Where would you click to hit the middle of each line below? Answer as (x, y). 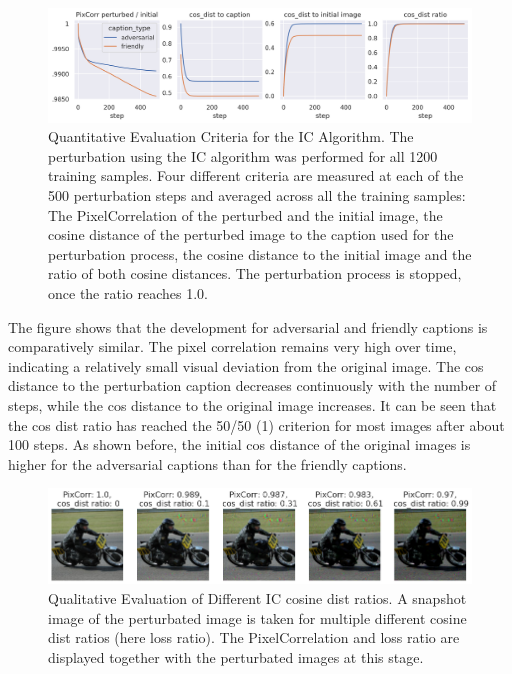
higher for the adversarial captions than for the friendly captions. (207, 463)
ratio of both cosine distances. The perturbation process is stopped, (255, 273)
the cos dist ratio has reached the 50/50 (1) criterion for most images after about (256, 424)
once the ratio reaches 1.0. (128, 293)
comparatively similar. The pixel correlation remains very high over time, (232, 346)
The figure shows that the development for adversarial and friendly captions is (248, 326)
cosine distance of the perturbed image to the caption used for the (251, 234)
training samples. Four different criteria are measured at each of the (256, 175)
